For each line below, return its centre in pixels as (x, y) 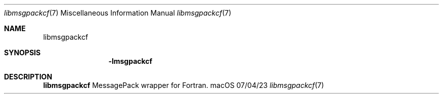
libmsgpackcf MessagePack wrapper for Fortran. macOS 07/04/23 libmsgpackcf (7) (184, 85)
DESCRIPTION (28, 77)
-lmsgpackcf (130, 61)
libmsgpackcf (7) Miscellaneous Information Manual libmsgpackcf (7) (118, 13)
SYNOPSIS (23, 53)
